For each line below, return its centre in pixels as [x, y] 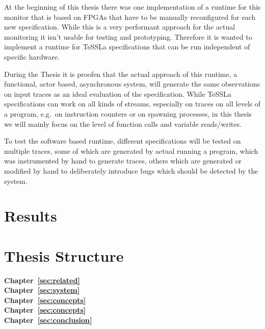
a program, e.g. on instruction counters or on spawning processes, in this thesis [128, 113]
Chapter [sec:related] [42, 280]
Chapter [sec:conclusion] [48, 320]
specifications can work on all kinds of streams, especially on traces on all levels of [132, 104]
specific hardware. [32, 56]
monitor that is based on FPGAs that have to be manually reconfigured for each [130, 17]
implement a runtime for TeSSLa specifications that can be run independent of [127, 47]
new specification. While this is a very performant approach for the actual [120, 27]
